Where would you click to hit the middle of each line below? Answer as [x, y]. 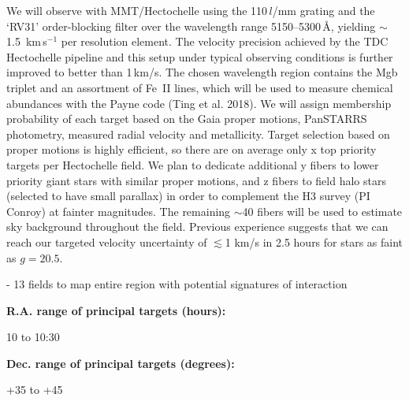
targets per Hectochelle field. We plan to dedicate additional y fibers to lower [193, 164]
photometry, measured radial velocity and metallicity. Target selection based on [198, 134]
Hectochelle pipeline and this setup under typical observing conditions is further [200, 56]
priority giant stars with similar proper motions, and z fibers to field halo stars [196, 180]
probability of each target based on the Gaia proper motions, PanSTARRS [187, 119]
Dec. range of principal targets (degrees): [121, 363]
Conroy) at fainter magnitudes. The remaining [119, 211]
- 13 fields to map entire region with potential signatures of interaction [177, 284]
